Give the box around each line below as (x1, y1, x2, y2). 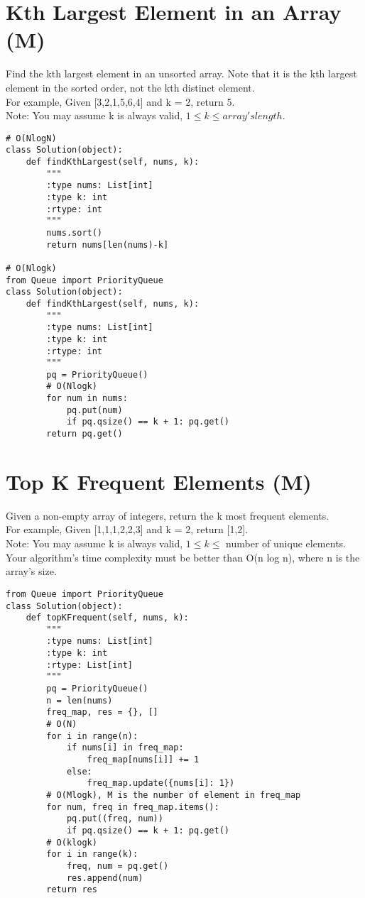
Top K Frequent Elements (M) (6, 466, 312, 495)
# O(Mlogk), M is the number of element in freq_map (46, 790, 301, 800)
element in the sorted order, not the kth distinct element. (6, 80, 255, 94)
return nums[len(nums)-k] (46, 239, 169, 250)
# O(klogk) (46, 837, 97, 848)
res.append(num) (66, 872, 143, 883)
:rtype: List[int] (46, 659, 133, 670)
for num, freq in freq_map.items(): (46, 801, 219, 812)
